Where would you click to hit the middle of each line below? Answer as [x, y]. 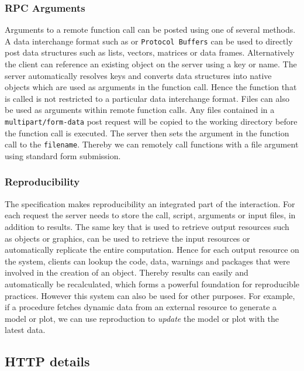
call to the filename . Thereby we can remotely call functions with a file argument [152, 144]
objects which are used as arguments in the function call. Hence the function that [151, 87]
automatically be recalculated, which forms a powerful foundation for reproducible [152, 284]
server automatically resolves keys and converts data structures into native [138, 75]
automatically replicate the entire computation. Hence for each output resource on [152, 250]
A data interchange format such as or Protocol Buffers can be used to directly [149, 41]
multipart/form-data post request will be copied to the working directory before [151, 121]
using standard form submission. [63, 155]
